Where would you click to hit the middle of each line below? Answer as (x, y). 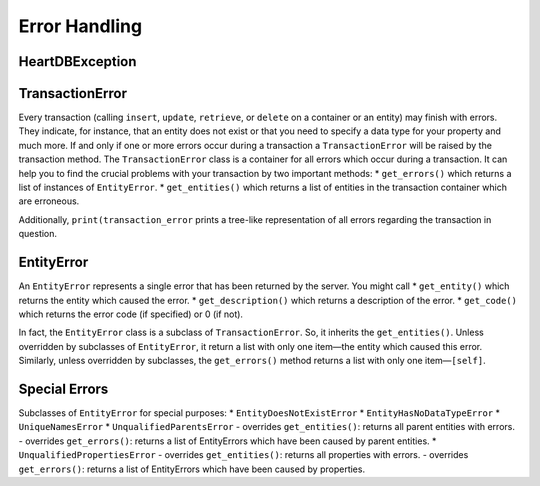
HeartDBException (77, 61)
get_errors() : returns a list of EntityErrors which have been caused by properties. (191, 469)
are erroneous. (49, 201)
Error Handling (80, 26)
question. (38, 234)
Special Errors (63, 388)
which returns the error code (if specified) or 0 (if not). (131, 314)
